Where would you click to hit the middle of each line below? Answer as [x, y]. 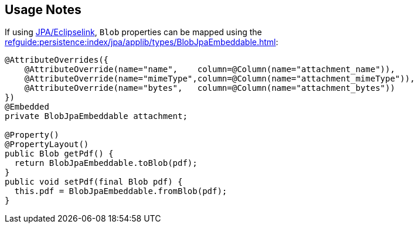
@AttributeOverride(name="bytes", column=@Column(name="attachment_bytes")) [210, 88]
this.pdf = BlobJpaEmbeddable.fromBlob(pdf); [121, 191]
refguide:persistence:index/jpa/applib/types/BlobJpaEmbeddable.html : [142, 42]
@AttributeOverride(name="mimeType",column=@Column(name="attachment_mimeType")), [220, 79]
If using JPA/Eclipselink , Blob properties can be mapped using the [133, 32]
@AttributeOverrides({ [57, 60]
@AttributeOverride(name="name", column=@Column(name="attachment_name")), [210, 69]
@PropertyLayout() [47, 144]
